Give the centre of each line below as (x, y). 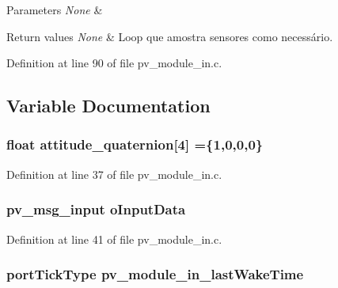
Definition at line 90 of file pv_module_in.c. (114, 63)
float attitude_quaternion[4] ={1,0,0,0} (135, 144)
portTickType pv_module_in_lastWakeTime (155, 274)
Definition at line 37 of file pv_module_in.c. (114, 174)
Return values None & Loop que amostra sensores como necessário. (170, 36)
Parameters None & (55, 9)
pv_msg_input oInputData (96, 209)
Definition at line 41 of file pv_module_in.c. (114, 239)
